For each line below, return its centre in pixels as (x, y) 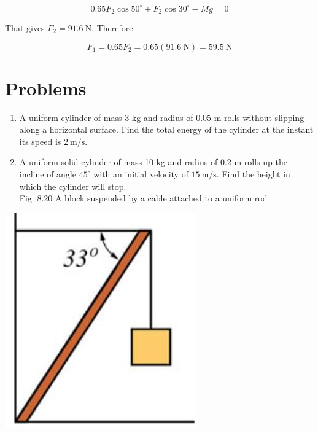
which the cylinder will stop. (73, 186)
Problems (46, 88)
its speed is (40, 141)
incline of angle (48, 174)
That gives (25, 27)
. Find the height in (253, 174)
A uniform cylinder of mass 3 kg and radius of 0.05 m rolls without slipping (162, 117)
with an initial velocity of (141, 174)
